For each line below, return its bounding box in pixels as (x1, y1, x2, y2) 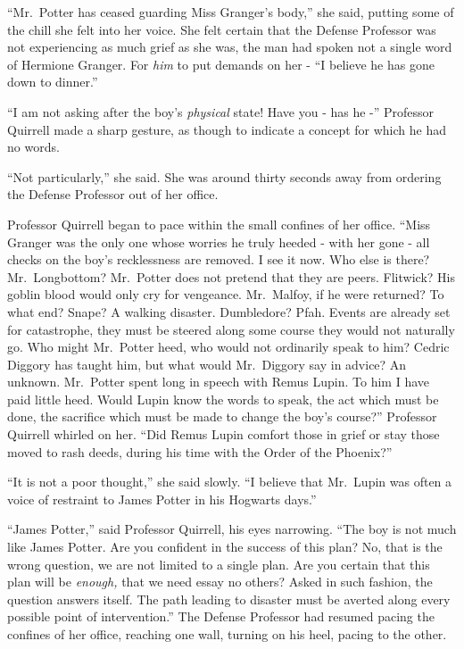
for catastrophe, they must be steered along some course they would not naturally (7, 320, 455, 338)
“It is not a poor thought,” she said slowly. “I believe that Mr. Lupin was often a (7, 472, 452, 491)
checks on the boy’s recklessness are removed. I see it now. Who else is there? (7, 250, 430, 269)
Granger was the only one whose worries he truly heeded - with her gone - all (7, 232, 430, 251)
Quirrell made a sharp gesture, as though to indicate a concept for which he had (7, 120, 446, 138)
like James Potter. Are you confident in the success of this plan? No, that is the (7, 537, 443, 556)
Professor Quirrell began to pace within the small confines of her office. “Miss (7, 214, 431, 233)
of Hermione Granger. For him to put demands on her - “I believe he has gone (7, 54, 435, 73)
